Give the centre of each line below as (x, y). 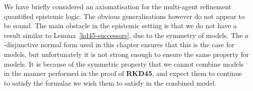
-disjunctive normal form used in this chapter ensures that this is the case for (119, 45)
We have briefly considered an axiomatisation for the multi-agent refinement (118, 6)
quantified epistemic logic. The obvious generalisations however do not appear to (124, 16)
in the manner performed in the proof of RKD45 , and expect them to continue (123, 73)
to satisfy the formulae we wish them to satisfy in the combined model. (110, 82)
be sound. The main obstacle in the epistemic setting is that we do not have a (120, 26)
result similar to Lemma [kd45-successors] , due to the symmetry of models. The (123, 35)
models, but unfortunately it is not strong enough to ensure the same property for (126, 54)
